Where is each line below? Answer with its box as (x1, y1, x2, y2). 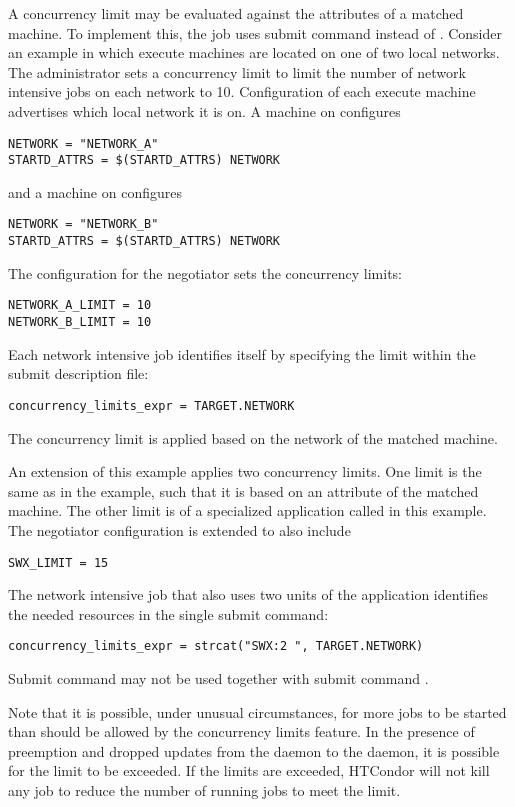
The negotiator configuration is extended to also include (8, 519, 351, 540)
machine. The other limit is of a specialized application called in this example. (8, 500, 487, 521)
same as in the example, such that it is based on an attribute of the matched (8, 480, 479, 501)
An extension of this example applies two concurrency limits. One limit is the (8, 461, 482, 482)
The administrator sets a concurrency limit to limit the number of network (8, 61, 466, 82)
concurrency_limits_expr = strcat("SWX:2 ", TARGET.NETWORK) (8, 639, 424, 654)
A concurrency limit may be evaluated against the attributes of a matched (8, 3, 464, 23)
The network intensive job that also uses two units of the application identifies (8, 584, 488, 605)
